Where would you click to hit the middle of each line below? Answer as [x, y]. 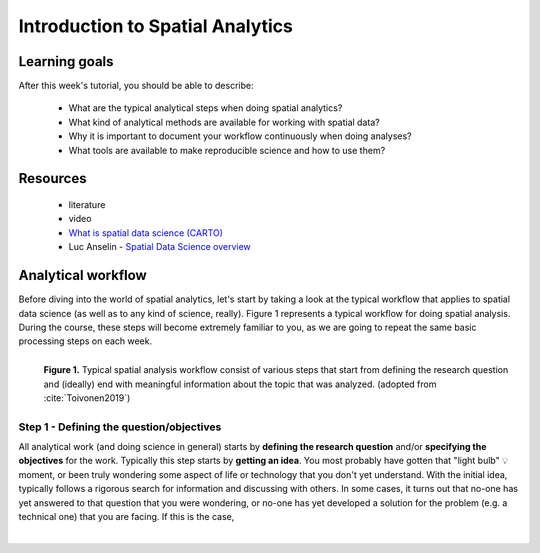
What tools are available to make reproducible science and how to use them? [227, 150]
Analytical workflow [82, 275]
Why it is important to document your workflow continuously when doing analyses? [240, 136]
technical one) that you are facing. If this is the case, [126, 516]
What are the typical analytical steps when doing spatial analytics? [205, 108]
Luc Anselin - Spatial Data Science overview [160, 247]
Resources [52, 178]
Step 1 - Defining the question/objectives [120, 427]
